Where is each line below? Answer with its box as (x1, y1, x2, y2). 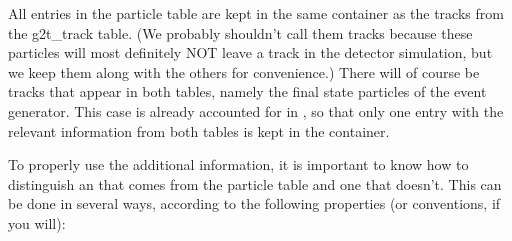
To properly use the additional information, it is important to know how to (8, 154, 469, 175)
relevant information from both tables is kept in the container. (8, 120, 390, 141)
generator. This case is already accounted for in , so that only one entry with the (8, 100, 504, 121)
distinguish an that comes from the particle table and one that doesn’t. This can (8, 173, 502, 194)
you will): (8, 212, 66, 233)
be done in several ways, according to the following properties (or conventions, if (8, 193, 501, 214)
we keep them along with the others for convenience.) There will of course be (8, 61, 480, 82)
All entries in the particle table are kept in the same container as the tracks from (8, 3, 504, 23)
